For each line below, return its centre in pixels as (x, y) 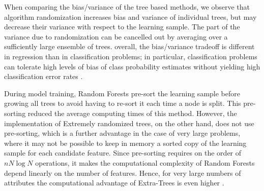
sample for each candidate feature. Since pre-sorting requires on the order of (123, 153)
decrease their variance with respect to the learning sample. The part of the (122, 27)
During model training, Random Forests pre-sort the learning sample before (122, 93)
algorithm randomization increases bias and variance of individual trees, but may (130, 16)
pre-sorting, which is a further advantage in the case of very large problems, (122, 133)
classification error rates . (43, 76)
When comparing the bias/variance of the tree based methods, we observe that (127, 7)
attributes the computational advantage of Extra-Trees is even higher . (114, 183)
